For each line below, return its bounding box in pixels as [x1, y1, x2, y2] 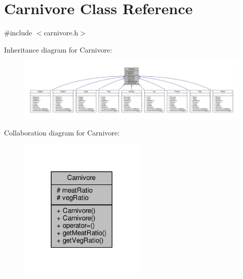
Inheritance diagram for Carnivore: [4, 44, 112, 55]
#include [4, 27, 32, 38]
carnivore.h [44, 27, 78, 38]
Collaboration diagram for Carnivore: [4, 127, 120, 137]
